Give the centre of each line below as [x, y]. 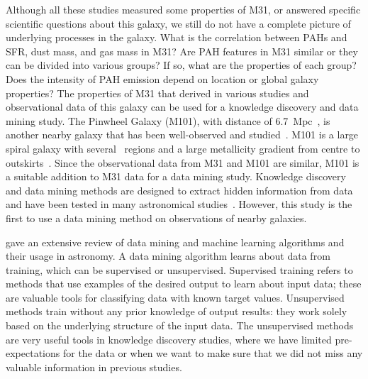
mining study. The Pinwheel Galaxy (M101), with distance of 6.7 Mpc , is [168, 120]
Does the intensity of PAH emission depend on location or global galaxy [162, 78]
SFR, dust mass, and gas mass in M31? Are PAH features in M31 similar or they [182, 51]
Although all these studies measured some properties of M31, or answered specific [183, 9]
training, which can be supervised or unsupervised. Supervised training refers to [179, 269]
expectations [33, 353]
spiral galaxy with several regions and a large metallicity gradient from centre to [183, 148]
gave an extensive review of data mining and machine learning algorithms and [175, 242]
